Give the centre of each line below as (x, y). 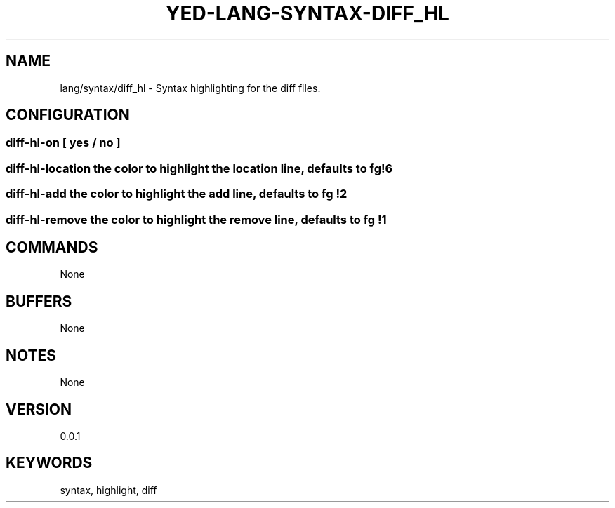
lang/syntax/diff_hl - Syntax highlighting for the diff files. (190, 88)
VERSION (39, 409)
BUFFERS (39, 301)
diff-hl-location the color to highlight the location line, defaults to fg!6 (199, 168)
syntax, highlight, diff (108, 490)
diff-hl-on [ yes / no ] (63, 143)
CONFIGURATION (68, 115)
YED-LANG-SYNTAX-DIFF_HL (307, 13)
